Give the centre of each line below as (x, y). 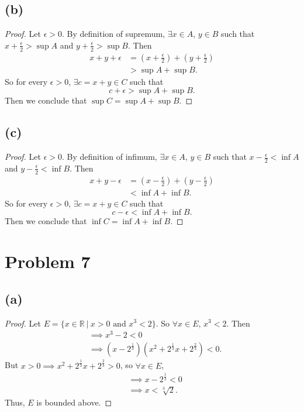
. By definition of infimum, (109, 157)
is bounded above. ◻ (74, 402)
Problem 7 (48, 261)
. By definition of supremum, (113, 34)
